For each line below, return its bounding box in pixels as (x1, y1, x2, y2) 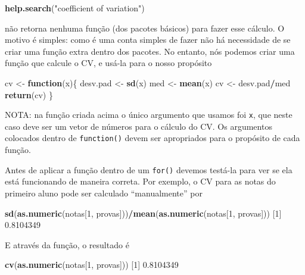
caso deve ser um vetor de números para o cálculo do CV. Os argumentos (5, 120, 272, 132)
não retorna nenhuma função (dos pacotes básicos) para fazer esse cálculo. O (5, 21, 285, 34)
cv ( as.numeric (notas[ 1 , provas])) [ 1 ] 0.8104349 (5, 258, 179, 271)
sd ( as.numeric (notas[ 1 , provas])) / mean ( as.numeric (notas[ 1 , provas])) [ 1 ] (5, 207, 282, 219)
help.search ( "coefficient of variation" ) (5, 2, 145, 14)
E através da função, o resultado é (5, 238, 129, 251)
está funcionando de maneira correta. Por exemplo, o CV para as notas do (5, 175, 276, 187)
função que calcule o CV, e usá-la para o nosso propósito (5, 57, 212, 69)
